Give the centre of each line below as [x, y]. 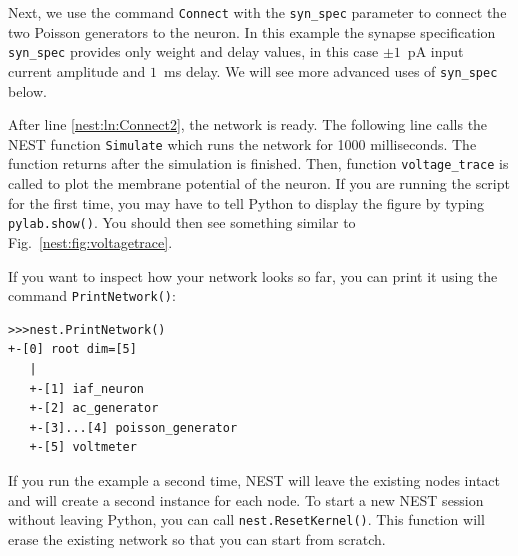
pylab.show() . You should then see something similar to [182, 222]
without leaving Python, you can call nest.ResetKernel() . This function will [246, 519]
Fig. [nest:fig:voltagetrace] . [90, 241]
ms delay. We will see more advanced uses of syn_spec [331, 70]
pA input [435, 51]
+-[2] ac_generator [94, 408]
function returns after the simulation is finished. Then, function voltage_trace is [258, 163]
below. [27, 90]
